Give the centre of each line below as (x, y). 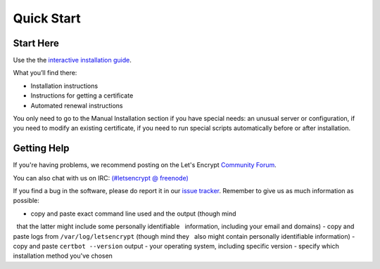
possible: (26, 201)
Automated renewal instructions (77, 105)
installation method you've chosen (63, 256)
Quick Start (47, 18)
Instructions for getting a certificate (82, 96)
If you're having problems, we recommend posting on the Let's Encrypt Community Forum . (145, 165)
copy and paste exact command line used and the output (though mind (133, 214)
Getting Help (41, 149)
